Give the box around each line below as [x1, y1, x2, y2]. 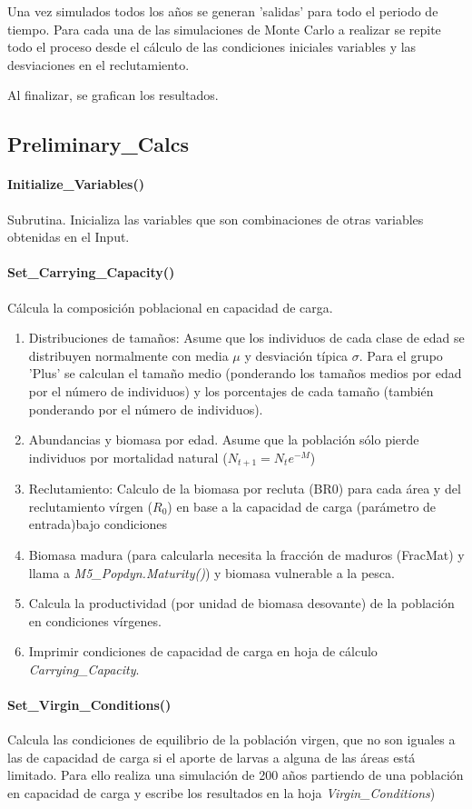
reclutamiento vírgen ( [28, 496, 152, 515]
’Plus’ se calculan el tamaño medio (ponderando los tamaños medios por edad [28, 364, 462, 383]
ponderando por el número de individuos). [28, 399, 263, 418]
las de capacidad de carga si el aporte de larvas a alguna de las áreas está [7, 747, 416, 766]
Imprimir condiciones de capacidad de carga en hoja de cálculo [28, 642, 378, 661]
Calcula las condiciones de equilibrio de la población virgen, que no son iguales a [7, 730, 456, 749]
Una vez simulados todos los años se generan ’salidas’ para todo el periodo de [7, 2, 438, 20]
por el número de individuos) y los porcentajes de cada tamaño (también [28, 381, 434, 400]
